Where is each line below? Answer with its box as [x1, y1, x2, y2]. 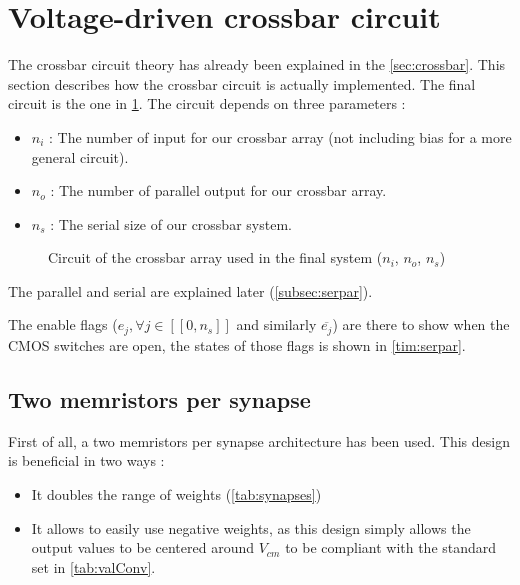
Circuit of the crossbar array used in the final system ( [48, 247, 383, 268]
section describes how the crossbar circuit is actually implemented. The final [8, 73, 476, 94]
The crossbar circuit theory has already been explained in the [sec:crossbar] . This [8, 54, 506, 75]
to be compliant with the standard [285, 537, 497, 558]
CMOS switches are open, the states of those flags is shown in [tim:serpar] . [8, 334, 466, 355]
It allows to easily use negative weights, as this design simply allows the [31, 517, 471, 538]
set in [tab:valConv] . [31, 556, 156, 577]
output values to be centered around [31, 537, 255, 558]
